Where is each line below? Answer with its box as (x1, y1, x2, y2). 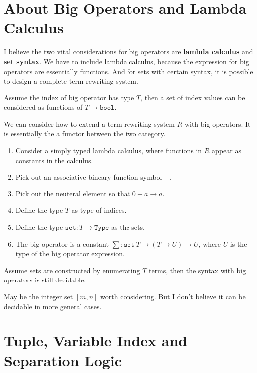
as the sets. (111, 222, 145, 232)
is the (230, 238, 247, 249)
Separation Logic (4, 350, 122, 370)
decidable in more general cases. (4, 301, 102, 311)
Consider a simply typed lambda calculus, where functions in (15, 145, 202, 156)
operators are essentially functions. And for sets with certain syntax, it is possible (4, 66, 253, 76)
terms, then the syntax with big (148, 265, 246, 275)
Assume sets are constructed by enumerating (4, 265, 140, 275)
